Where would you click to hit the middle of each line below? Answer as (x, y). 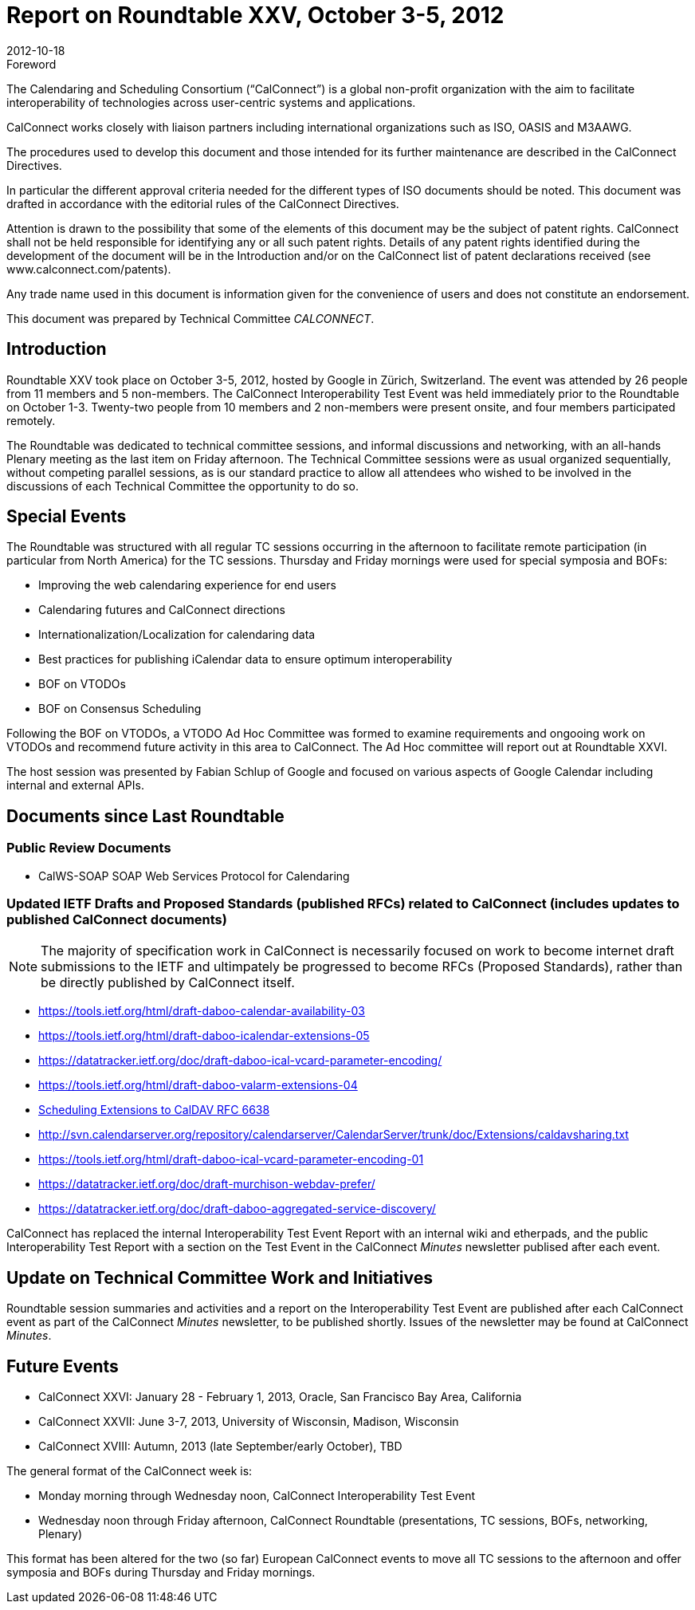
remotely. (31, 420)
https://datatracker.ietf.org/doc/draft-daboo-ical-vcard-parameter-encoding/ (240, 1061)
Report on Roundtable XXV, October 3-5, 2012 (255, 15)
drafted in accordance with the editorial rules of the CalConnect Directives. (203, 203)
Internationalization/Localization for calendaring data (177, 635)
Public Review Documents (89, 848)
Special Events (67, 517)
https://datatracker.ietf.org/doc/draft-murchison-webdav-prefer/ (207, 1184)
